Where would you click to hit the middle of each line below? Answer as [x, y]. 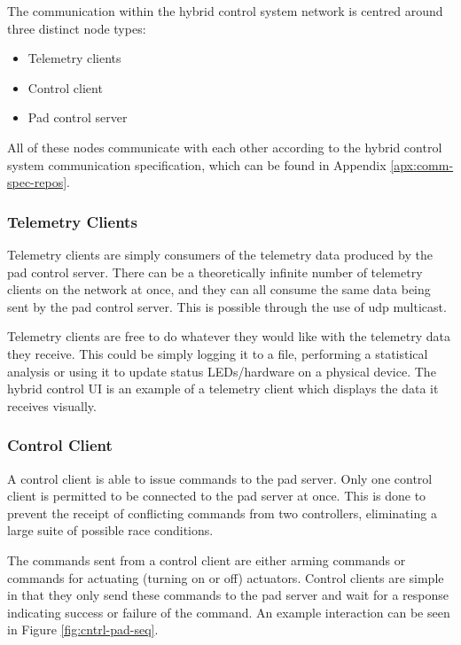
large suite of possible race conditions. [110, 530]
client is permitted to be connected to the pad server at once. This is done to [217, 496]
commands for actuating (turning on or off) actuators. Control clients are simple [226, 577]
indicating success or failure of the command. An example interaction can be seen [229, 612]
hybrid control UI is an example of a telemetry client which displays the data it [223, 389]
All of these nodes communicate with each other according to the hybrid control [225, 147]
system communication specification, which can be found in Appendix [197, 164]
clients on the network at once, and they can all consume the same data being [219, 289]
